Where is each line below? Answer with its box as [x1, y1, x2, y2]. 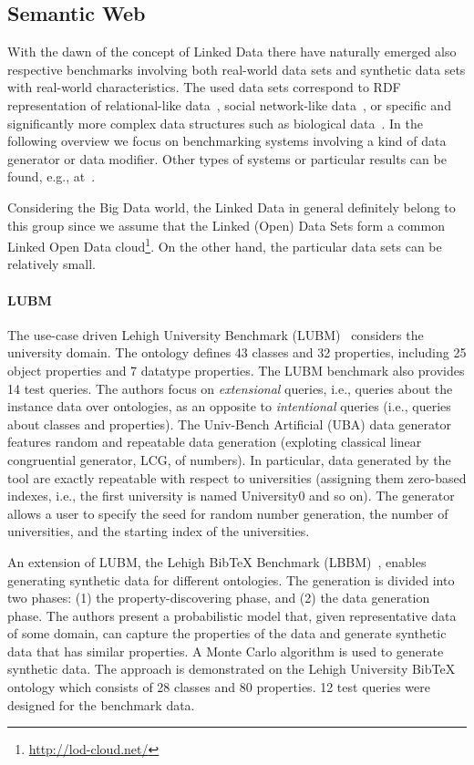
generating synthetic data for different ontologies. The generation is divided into [7, 570, 455, 589]
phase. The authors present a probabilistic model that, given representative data [7, 605, 457, 625]
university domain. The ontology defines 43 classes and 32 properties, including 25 [7, 343, 467, 362]
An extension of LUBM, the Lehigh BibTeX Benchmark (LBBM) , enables [7, 552, 427, 571]
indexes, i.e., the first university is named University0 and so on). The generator [7, 486, 455, 505]
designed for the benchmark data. [7, 695, 195, 714]
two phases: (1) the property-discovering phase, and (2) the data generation [7, 588, 430, 607]
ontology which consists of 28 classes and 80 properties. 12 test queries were [7, 677, 430, 697]
